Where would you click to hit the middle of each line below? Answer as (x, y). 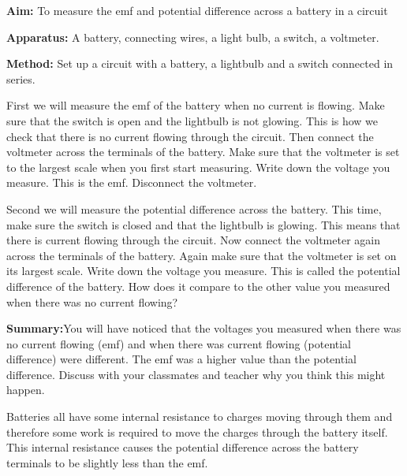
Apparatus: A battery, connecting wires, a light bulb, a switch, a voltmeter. (193, 37)
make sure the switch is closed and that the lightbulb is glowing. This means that (203, 224)
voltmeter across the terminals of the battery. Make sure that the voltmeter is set (203, 152)
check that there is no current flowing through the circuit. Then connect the (190, 136)
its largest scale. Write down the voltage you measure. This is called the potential (203, 271)
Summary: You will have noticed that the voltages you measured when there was (204, 328)
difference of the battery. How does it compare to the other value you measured (198, 286)
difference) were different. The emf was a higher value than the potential (181, 359)
